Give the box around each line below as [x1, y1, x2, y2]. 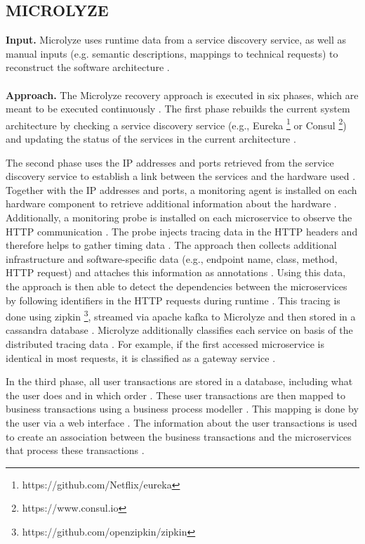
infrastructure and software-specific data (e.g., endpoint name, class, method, [6, 251, 338, 266]
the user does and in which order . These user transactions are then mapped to [6, 387, 346, 402]
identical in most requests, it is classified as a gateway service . [6, 350, 276, 365]
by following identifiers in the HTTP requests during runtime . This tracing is [6, 292, 340, 307]
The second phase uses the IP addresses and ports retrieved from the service [6, 155, 334, 169]
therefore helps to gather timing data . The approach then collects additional [6, 238, 337, 252]
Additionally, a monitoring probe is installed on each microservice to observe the [6, 209, 352, 224]
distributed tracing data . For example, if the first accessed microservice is [6, 336, 324, 351]
